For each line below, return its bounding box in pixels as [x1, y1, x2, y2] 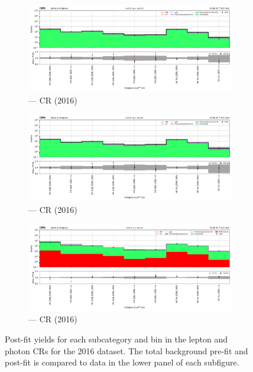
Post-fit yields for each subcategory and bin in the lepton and [5, 332, 228, 345]
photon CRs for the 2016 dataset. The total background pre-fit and [5, 344, 248, 357]
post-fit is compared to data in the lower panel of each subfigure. [5, 356, 239, 368]
